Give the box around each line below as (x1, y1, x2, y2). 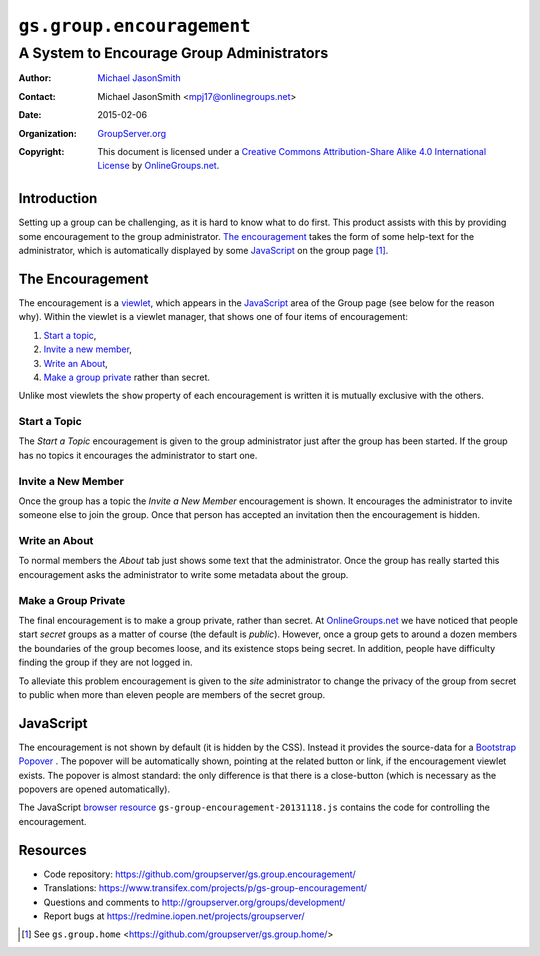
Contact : (18, 90, 57, 102)
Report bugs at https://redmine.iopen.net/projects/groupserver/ (43, 910, 305, 922)
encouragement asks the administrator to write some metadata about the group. (18, 568, 349, 580)
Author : (18, 72, 52, 84)
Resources (18, 841, 87, 859)
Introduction (18, 190, 98, 207)
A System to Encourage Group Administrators (18, 44, 329, 62)
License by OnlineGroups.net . (97, 160, 220, 172)
